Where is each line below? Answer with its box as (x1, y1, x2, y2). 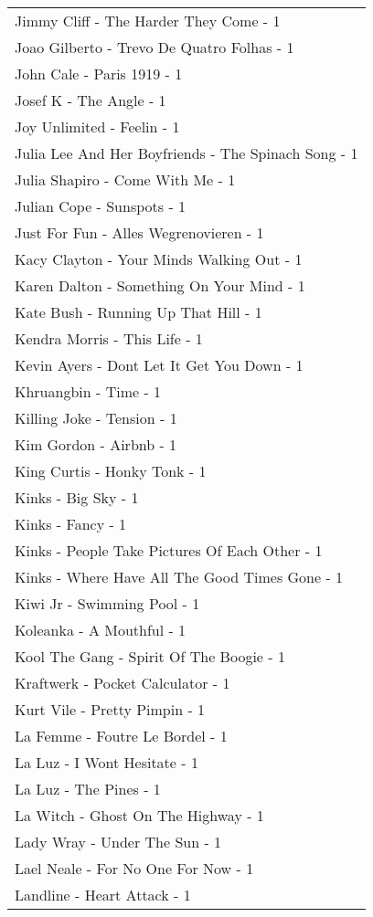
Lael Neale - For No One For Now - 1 (15, 858, 254, 879)
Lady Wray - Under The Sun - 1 (15, 831, 222, 852)
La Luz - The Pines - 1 (15, 778, 161, 799)
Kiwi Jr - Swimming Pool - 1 (15, 593, 200, 614)
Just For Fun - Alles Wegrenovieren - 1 (15, 222, 264, 243)
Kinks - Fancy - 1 (15, 513, 127, 534)
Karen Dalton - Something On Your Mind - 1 (15, 275, 305, 296)
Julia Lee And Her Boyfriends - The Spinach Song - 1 (15, 142, 358, 163)
